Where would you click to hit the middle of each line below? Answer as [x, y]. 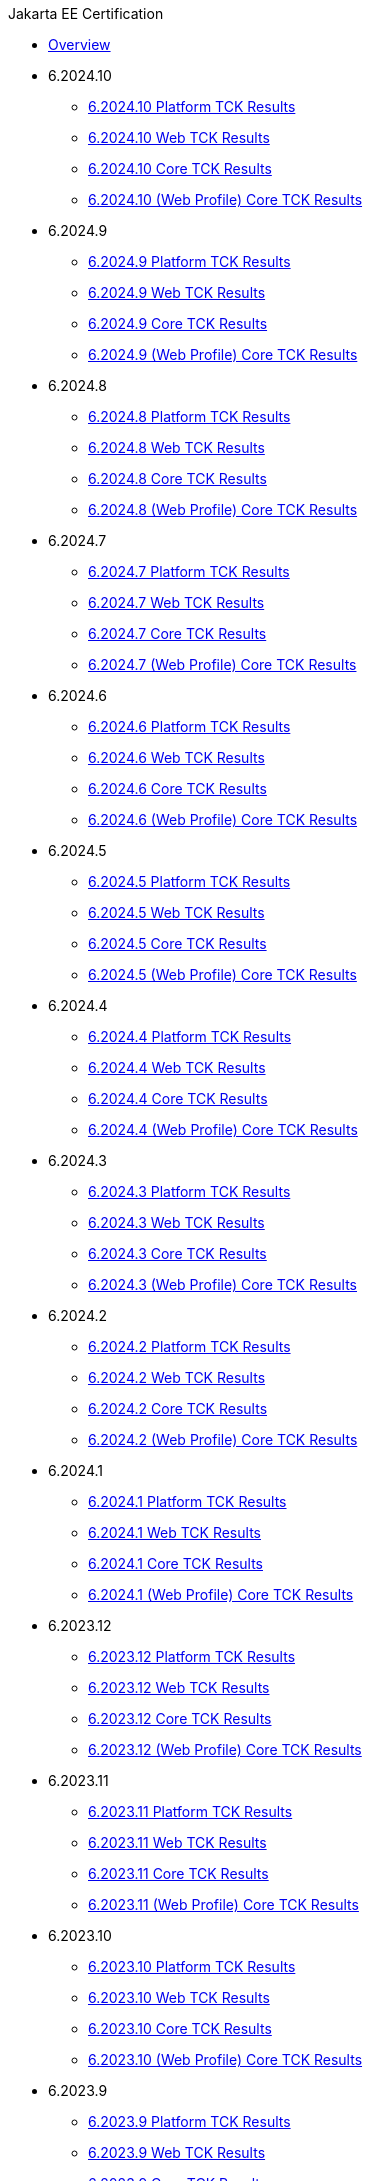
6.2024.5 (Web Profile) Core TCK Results [222, 974]
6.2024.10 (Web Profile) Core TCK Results [225, 199]
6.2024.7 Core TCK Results [177, 633]
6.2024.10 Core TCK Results [180, 168]
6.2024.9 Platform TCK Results [189, 261]
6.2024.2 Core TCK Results [178, 1408]
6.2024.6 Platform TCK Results [189, 726]
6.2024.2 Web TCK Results [177, 1377]
